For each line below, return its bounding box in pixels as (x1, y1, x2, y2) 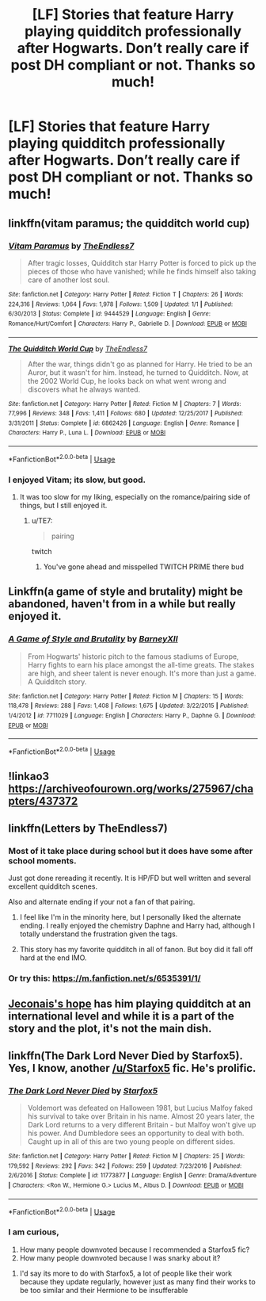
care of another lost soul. (27, 275, 110, 285)
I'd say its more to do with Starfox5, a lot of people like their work (19, 1268, 233, 1278)
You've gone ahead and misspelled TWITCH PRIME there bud (43, 562, 244, 572)
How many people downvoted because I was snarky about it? (19, 1253, 221, 1262)
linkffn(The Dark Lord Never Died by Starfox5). (8, 1049, 243, 1062)
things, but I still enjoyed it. (19, 501, 108, 511)
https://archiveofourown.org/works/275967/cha (8, 783, 254, 796)
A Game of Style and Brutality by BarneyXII (8, 633, 178, 645)
